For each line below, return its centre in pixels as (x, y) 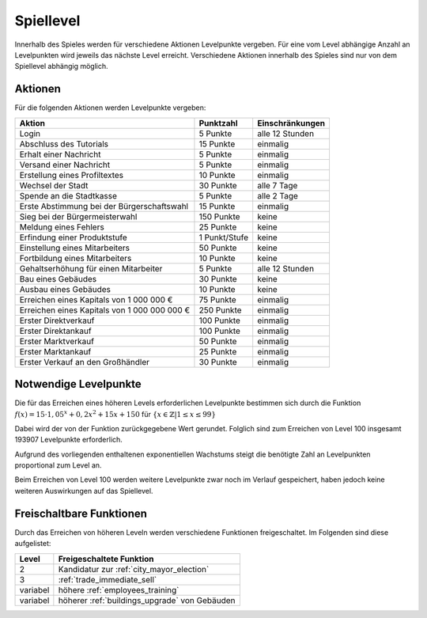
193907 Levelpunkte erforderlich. (68, 440)
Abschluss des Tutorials (64, 144)
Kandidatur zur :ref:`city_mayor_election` (134, 569)
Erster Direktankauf (55, 331)
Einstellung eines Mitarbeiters (75, 248)
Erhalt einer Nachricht (60, 154)
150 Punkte (219, 216)
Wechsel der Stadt (54, 185)
